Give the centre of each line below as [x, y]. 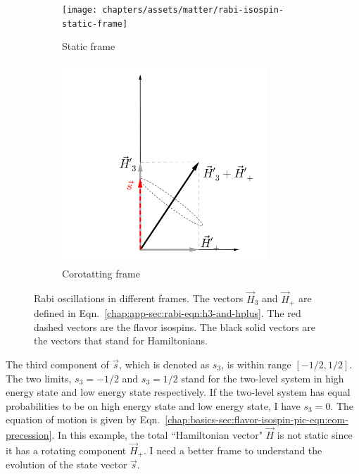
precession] [29, 435]
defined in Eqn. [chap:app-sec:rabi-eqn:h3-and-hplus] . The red [168, 313]
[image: [80, 10]
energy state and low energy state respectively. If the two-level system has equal [178, 392]
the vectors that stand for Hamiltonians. [121, 341]
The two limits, [39, 378]
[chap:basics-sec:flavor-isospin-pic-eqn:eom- [257, 419]
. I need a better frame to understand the [233, 450]
